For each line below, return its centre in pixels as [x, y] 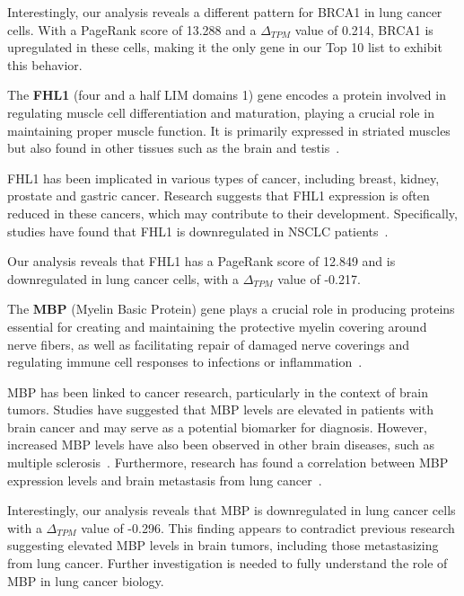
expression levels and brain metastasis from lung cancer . [165, 480]
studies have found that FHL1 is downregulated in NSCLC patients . [198, 231]
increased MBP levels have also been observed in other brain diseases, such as [221, 445]
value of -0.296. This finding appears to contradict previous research [268, 527]
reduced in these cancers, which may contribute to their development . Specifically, [232, 213]
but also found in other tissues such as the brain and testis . [174, 148]
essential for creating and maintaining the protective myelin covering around [217, 326]
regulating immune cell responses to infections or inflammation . [185, 362]
